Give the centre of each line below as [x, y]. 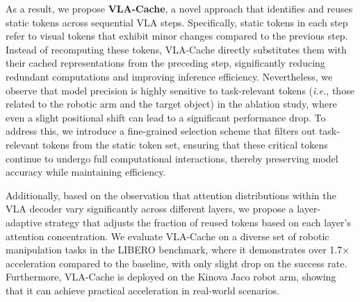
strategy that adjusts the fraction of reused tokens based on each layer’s [198, 222]
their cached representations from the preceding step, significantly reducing [165, 63]
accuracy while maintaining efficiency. [86, 172]
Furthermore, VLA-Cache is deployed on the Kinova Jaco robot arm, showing [171, 277]
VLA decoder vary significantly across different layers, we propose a [150, 209]
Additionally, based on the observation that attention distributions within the [171, 195]
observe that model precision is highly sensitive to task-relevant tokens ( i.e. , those [180, 90]
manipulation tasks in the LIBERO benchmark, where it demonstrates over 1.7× [178, 250]
